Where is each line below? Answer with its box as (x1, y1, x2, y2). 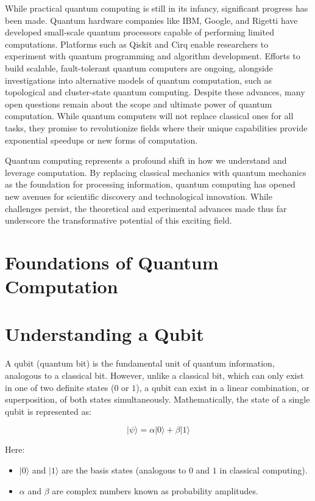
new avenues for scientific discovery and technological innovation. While (5, 189, 272, 202)
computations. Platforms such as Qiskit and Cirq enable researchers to (5, 37, 269, 50)
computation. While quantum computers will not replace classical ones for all (5, 109, 294, 122)
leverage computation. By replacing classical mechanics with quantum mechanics (5, 166, 306, 178)
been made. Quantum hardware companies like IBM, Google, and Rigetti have (5, 13, 298, 26)
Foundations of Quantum (5, 249, 219, 274)
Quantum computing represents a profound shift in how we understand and (5, 154, 287, 167)
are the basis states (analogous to (62, 463, 186, 476)
